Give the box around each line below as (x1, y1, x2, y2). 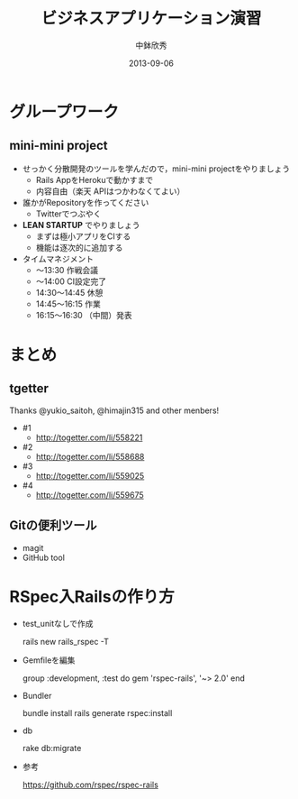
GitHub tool (22, 552, 66, 563)
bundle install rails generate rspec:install (22, 707, 173, 718)
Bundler (22, 690, 52, 701)
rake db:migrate (22, 742, 82, 753)
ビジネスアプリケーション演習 (41, 8, 262, 29)
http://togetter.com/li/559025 (35, 470, 145, 481)
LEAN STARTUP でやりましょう (22, 219, 141, 230)
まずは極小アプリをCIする (35, 231, 131, 242)
